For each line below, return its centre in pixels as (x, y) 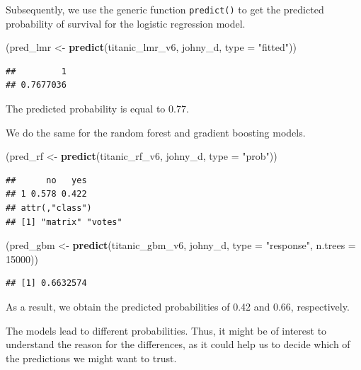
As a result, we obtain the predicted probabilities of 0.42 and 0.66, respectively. (178, 306)
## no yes (46, 180)
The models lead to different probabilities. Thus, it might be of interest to (166, 330)
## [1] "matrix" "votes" (64, 222)
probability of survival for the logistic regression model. (126, 23)
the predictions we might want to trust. (91, 358)
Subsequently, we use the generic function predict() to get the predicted (165, 9)
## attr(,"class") (49, 208)
